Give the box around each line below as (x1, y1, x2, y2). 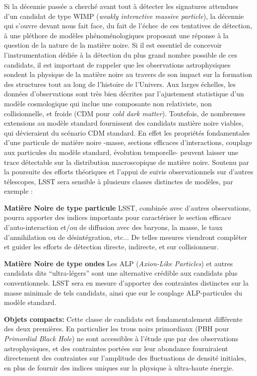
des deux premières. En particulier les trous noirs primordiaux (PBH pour (4, 323, 229, 334)
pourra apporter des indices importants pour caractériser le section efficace (4, 212, 231, 223)
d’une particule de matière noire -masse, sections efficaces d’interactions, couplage (4, 137, 253, 148)
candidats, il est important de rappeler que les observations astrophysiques (4, 59, 231, 70)
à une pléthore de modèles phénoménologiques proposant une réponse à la (4, 30, 229, 40)
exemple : (4, 186, 33, 196)
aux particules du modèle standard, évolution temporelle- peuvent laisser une (4, 147, 239, 157)
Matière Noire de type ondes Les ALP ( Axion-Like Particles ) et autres (4, 258, 233, 268)
